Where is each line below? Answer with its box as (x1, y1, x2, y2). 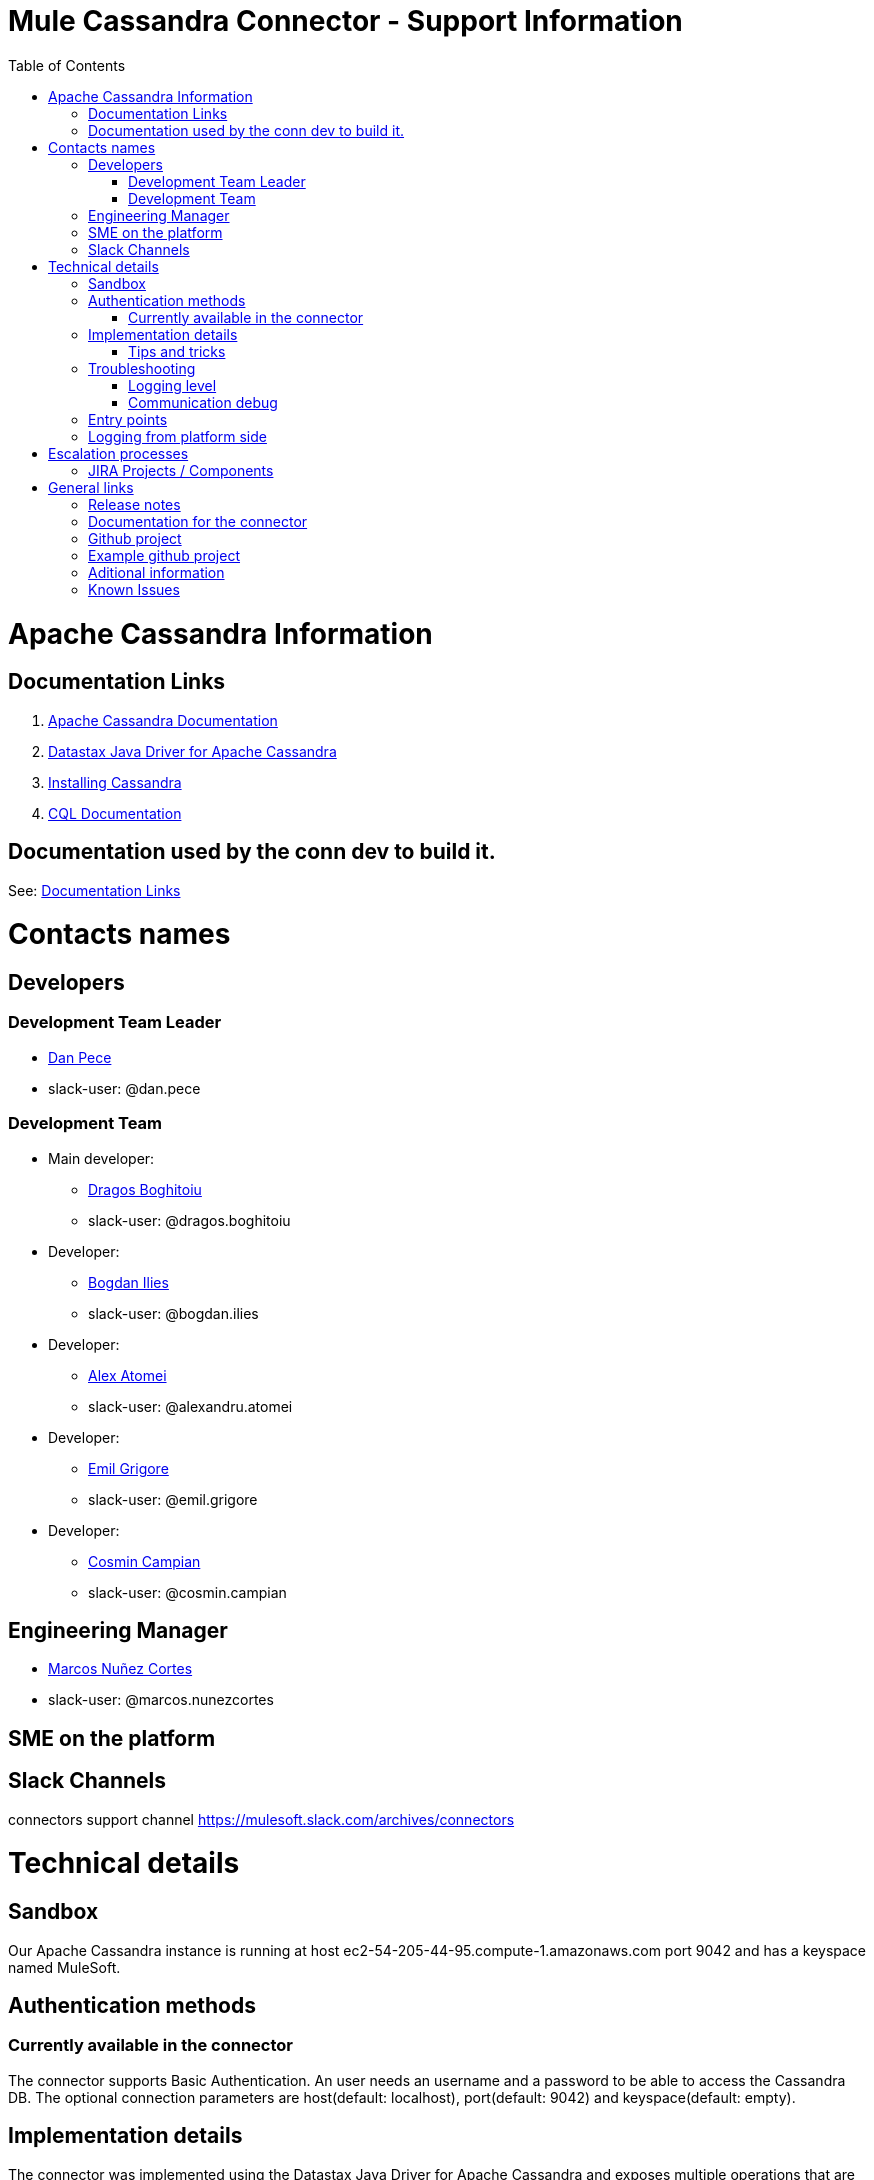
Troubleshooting (88, 359, 196, 377)
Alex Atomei (88, 1366, 167, 1384)
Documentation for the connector (88, 512, 308, 530)
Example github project (88, 546, 241, 564)
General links (48, 478, 134, 496)
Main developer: (48, 1149, 155, 1167)
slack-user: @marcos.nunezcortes (48, 1691, 274, 1709)
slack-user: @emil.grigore (88, 1490, 258, 1508)
